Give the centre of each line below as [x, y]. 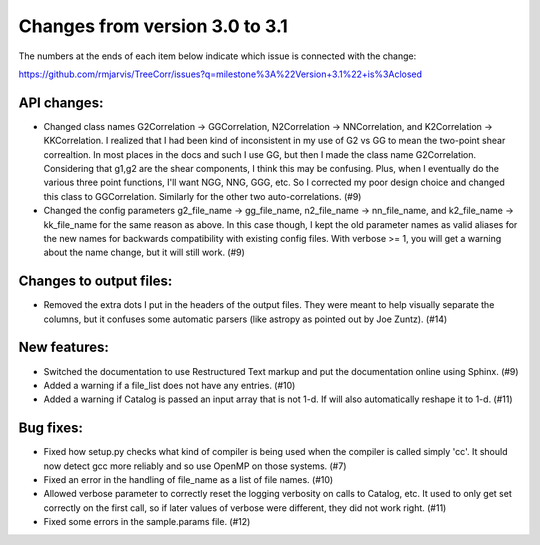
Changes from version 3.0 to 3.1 [153, 26]
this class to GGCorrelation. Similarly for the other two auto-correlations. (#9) [202, 196]
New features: [63, 347]
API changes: [61, 102]
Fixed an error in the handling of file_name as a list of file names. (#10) [188, 480]
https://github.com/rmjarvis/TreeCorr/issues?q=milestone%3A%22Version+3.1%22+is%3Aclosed [220, 74]
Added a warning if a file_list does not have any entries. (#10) [169, 385]
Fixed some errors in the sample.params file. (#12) [147, 522]
